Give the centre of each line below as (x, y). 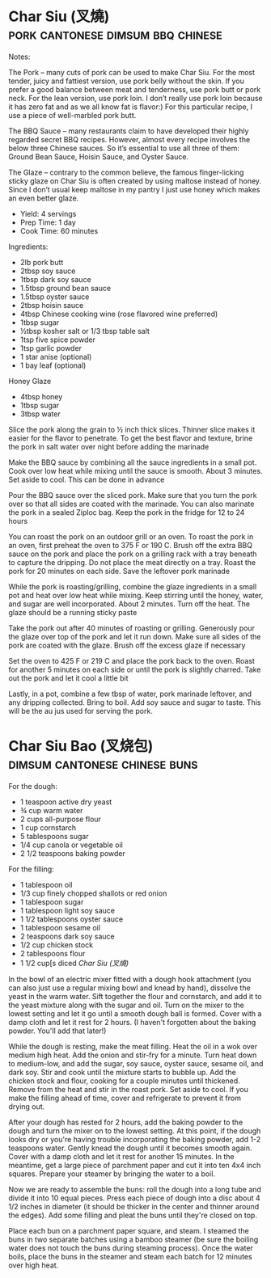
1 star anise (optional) (56, 356)
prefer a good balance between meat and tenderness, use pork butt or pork (135, 89)
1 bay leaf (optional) (53, 365)
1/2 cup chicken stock (57, 945)
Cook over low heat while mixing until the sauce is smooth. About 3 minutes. (135, 470)
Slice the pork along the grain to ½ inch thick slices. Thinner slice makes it (132, 429)
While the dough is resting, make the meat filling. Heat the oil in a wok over (133, 1046)
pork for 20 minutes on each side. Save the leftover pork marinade (119, 571)
